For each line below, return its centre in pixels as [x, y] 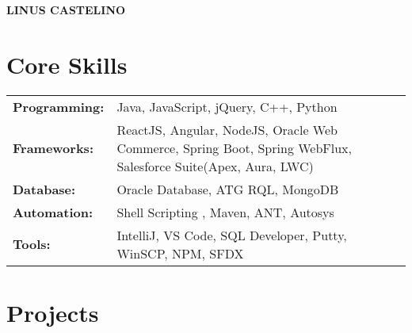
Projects [53, 312]
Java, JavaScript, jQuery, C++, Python [227, 106]
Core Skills [67, 64]
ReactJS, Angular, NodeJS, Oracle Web [227, 129]
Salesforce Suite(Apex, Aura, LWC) [215, 166]
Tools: [32, 244]
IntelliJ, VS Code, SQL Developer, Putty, [232, 235]
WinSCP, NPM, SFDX [180, 253]
